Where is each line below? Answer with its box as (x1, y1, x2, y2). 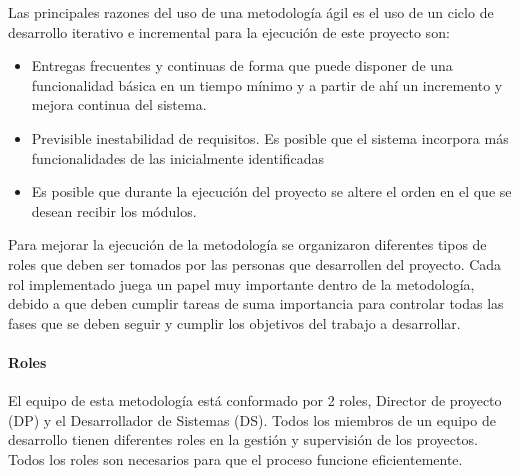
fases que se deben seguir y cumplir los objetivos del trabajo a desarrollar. (8, 312, 461, 333)
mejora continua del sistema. (31, 94, 207, 115)
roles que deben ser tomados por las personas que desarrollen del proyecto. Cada (8, 253, 502, 274)
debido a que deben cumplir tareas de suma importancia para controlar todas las (8, 293, 504, 314)
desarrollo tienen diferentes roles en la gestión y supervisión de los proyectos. (8, 429, 478, 450)
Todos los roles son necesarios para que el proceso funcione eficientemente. (8, 448, 463, 469)
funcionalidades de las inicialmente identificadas (31, 147, 325, 168)
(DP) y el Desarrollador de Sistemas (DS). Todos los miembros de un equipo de (8, 409, 496, 430)
